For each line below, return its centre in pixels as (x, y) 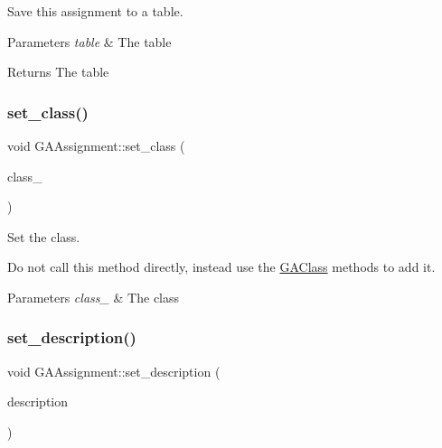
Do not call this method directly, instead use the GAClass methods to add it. (221, 267)
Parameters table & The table (89, 41)
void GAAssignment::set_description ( (114, 371)
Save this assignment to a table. (95, 11)
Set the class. (44, 236)
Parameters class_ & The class (94, 297)
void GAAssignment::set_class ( (96, 145)
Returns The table (58, 72)
